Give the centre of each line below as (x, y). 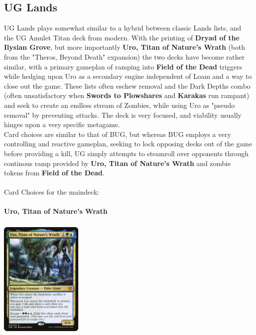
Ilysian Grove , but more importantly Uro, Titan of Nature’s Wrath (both (125, 47)
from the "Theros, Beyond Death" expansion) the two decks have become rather (124, 56)
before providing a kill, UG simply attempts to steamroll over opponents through (126, 153)
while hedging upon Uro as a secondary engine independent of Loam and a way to (128, 76)
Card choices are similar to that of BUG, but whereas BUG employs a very (118, 134)
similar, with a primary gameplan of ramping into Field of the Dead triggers (123, 66)
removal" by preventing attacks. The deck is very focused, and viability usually (123, 115)
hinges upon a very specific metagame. (62, 124)
